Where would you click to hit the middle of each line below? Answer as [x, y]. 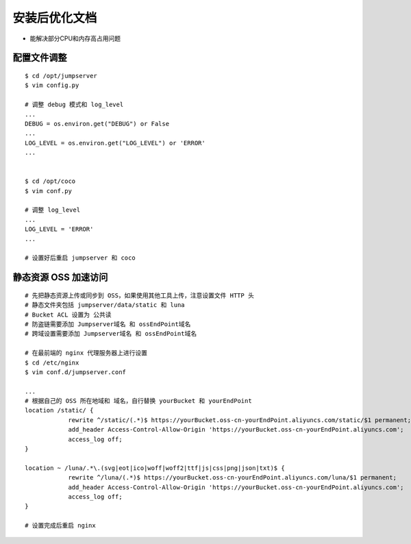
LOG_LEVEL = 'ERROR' [59, 229]
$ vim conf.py [48, 191]
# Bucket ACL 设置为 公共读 [68, 314]
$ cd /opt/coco [50, 181]
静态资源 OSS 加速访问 [60, 277]
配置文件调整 [40, 58]
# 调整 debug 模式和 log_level [74, 105]
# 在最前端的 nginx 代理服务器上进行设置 [86, 353]
